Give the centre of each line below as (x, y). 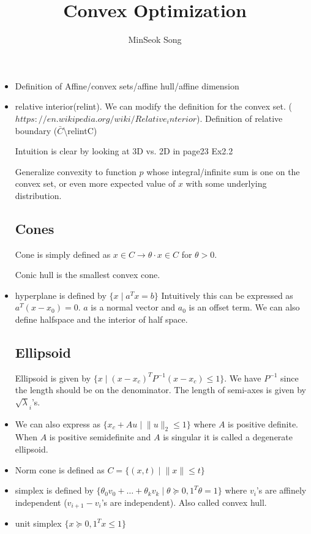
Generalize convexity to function (76, 171)
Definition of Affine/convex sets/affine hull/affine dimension (127, 85)
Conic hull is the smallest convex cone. (88, 275)
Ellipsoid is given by (53, 378)
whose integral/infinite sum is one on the (223, 171)
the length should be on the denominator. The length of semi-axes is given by (160, 390)
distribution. (38, 195)
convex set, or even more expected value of (95, 183)
